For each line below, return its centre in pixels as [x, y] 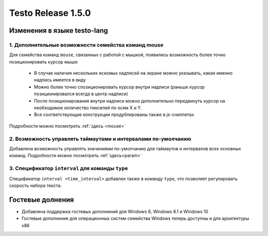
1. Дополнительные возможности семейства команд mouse [86, 45]
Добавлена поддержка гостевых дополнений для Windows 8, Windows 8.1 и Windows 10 [115, 211]
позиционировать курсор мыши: [44, 61]
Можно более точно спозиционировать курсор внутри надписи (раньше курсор [119, 87]
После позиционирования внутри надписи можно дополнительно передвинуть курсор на [130, 101]
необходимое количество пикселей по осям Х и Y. [88, 108]
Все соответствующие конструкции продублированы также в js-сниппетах [114, 115]
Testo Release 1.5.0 [50, 13]
